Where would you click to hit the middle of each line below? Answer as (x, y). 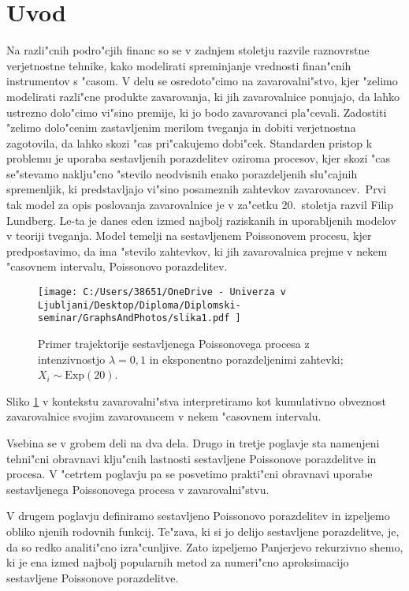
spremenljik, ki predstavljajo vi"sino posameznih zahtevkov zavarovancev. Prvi (196, 189)
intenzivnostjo (72, 359)
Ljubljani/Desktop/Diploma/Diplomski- (139, 305)
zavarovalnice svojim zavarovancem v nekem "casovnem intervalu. (164, 416)
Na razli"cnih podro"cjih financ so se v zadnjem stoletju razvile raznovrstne (188, 50)
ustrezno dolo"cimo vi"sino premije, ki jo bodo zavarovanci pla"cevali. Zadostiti (197, 112)
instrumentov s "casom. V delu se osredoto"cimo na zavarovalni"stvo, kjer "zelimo (202, 81)
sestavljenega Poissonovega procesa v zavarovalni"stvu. (138, 489)
